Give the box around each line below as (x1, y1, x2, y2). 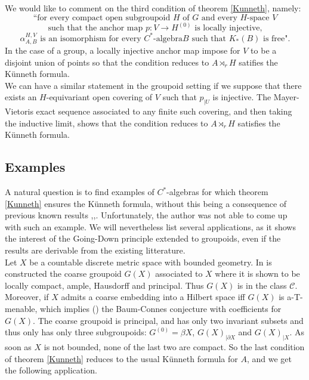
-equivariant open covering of (46, 91, 153, 103)
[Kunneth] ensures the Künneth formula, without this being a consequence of (5, 197, 287, 209)
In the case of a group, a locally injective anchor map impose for (5, 44, 240, 56)
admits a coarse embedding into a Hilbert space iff (61, 291, 245, 303)
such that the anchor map (48, 24, 143, 33)
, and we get (246, 352, 292, 364)
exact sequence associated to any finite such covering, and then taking (36, 105, 292, 118)
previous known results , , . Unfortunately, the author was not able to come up (5, 209, 288, 221)
